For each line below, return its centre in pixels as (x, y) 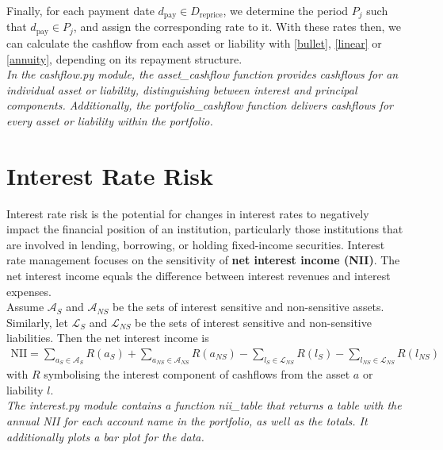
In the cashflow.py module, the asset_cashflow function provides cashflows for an (202, 74)
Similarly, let (37, 322)
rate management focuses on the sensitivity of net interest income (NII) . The (203, 260)
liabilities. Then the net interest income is (108, 338)
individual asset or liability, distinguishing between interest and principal (182, 89)
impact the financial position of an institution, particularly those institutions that (205, 229)
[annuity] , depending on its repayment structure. (124, 58)
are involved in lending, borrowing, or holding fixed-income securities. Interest (196, 244)
